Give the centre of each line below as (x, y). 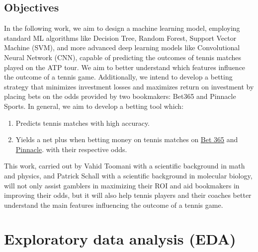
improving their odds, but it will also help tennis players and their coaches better (128, 195)
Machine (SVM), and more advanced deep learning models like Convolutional (122, 47)
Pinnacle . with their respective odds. (71, 149)
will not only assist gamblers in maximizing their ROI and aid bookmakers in (122, 185)
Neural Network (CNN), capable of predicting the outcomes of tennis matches (123, 57)
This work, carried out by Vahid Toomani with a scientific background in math (125, 166)
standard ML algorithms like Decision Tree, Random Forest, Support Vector (120, 38)
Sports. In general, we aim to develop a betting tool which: (94, 106)
